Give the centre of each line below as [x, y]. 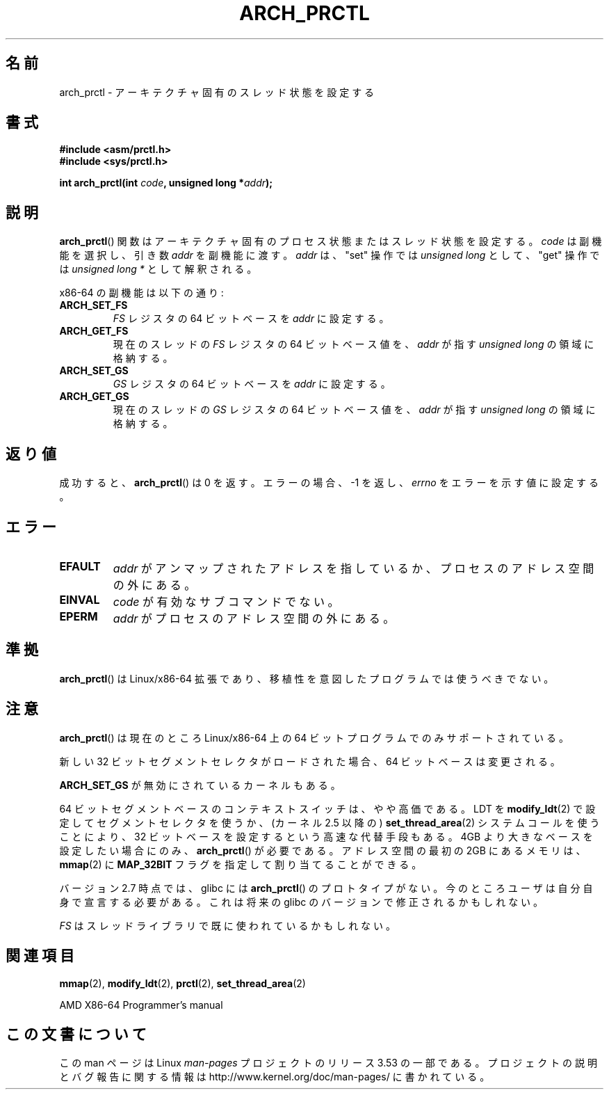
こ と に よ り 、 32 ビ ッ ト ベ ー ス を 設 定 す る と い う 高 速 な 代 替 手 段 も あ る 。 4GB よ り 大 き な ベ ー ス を [326, 836]
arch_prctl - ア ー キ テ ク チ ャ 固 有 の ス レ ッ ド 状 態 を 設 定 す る [217, 92]
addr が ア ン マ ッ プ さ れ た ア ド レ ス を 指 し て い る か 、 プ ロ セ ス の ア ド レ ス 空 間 [354, 568]
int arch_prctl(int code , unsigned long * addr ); [166, 183]
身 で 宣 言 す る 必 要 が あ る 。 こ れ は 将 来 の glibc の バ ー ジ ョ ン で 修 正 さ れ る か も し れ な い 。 [301, 902]
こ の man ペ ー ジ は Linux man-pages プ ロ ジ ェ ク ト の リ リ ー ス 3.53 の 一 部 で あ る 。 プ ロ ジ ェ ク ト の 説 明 [328, 1063]
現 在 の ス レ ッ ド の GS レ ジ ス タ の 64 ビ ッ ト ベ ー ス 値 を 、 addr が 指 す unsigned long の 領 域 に [354, 410]
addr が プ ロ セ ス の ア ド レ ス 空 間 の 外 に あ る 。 [254, 618]
